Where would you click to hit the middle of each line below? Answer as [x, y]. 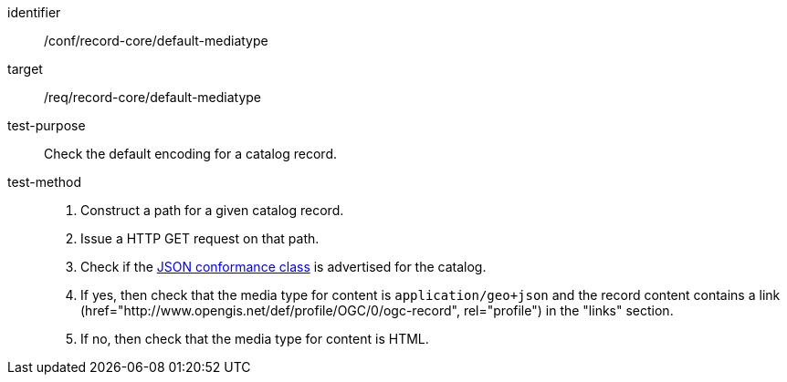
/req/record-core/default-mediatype [153, 97]
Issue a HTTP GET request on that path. [200, 238]
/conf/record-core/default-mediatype [156, 41]
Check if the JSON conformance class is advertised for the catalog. [283, 267]
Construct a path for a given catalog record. [212, 210]
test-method [44, 182]
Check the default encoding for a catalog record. [191, 154]
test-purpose [47, 125]
